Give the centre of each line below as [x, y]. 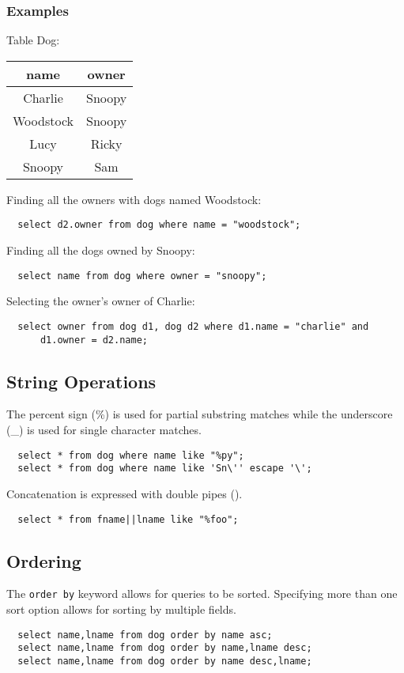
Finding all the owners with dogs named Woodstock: [134, 199]
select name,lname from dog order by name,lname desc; [165, 648]
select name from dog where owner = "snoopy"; [142, 276]
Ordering [44, 560]
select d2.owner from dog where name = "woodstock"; [159, 225]
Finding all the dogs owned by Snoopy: [101, 250]
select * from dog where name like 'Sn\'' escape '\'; [165, 469]
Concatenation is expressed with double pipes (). [125, 493]
